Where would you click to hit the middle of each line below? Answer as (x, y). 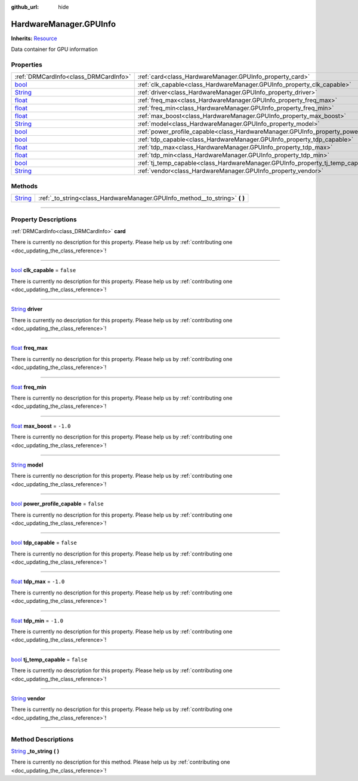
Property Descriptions (44, 219)
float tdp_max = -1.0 (38, 582)
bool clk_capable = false (44, 270)
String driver (27, 309)
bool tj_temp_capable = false (49, 659)
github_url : (25, 7)
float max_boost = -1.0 (41, 426)
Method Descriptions (42, 739)
